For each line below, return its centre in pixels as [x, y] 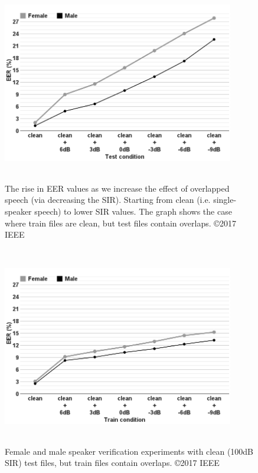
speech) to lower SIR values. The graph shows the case [133, 211]
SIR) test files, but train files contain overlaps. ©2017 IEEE [112, 463]
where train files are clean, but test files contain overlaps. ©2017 [120, 223]
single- [225, 200]
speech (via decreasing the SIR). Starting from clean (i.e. [108, 200]
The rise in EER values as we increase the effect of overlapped [117, 188]
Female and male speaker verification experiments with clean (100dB [129, 451]
